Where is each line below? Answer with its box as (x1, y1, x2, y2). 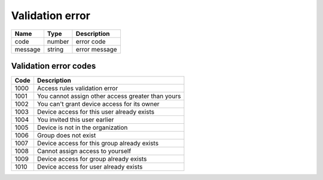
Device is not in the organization (36, 123, 128, 132)
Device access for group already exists (36, 155, 147, 163)
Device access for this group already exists (36, 139, 159, 148)
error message (75, 45, 117, 53)
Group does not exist (36, 132, 96, 140)
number (47, 37, 69, 45)
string (47, 45, 64, 53)
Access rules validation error (36, 84, 118, 93)
